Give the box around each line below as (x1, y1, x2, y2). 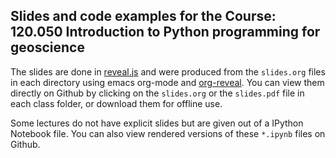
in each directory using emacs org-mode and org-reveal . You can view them (10, 76, 325, 88)
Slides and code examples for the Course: (10, 8, 277, 25)
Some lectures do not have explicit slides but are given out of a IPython (10, 117, 304, 129)
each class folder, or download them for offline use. (10, 97, 223, 109)
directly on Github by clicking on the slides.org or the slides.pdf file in (10, 87, 305, 99)
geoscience (10, 39, 85, 56)
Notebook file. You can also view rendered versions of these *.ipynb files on (10, 127, 326, 139)
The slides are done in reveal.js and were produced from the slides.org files (10, 65, 326, 78)
